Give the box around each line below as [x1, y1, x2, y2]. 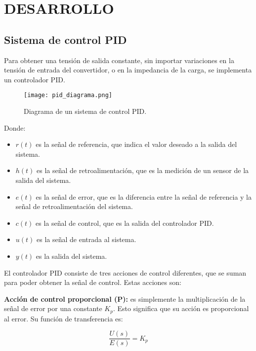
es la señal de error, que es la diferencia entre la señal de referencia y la [36, 191, 252, 202]
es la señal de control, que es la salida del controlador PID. [36, 217, 214, 228]
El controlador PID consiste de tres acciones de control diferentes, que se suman [4, 267, 247, 278]
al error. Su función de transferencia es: [4, 313, 123, 323]
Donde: [4, 122, 26, 133]
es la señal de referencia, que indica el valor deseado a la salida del [36, 139, 237, 149]
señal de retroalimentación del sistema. [15, 201, 133, 211]
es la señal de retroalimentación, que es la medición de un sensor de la [37, 165, 249, 175]
